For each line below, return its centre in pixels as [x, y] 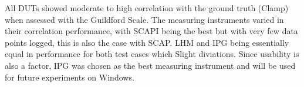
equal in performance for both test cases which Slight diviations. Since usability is [152, 54]
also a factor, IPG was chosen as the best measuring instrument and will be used [150, 65]
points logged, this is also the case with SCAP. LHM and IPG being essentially [147, 42]
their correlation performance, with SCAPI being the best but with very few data [151, 31]
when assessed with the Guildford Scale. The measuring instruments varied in [144, 19]
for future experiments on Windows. [70, 77]
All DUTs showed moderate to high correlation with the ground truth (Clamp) [147, 8]
